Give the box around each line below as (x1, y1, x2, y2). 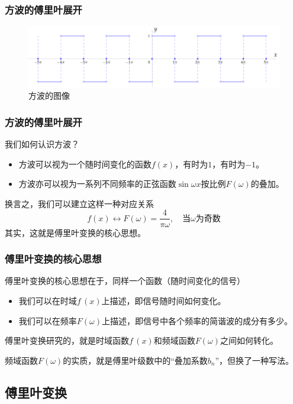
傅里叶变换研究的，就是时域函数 (5, 334, 129, 347)
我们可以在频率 (18, 314, 77, 327)
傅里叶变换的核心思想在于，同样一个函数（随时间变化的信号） (5, 274, 245, 287)
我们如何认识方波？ (5, 138, 79, 150)
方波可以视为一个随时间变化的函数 (18, 157, 152, 170)
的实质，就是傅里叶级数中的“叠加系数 (63, 354, 208, 366)
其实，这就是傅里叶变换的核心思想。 (5, 226, 146, 238)
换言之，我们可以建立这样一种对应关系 (5, 197, 154, 209)
